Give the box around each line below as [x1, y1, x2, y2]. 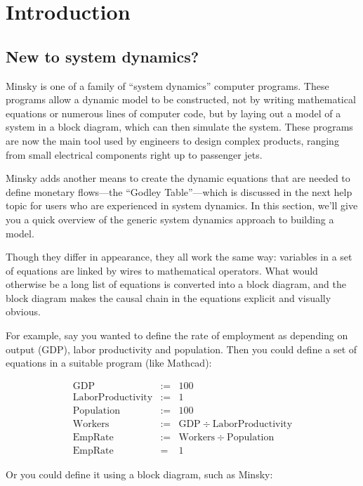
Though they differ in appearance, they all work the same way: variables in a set [6, 249, 352, 264]
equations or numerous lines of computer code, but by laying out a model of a [6, 105, 341, 120]
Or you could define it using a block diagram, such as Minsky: [6, 467, 273, 482]
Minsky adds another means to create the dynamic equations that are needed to [6, 171, 350, 185]
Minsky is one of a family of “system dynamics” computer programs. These [6, 78, 329, 93]
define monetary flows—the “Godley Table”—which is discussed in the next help [6, 184, 352, 199]
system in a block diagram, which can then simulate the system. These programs [6, 119, 353, 134]
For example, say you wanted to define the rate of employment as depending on [6, 328, 348, 343]
